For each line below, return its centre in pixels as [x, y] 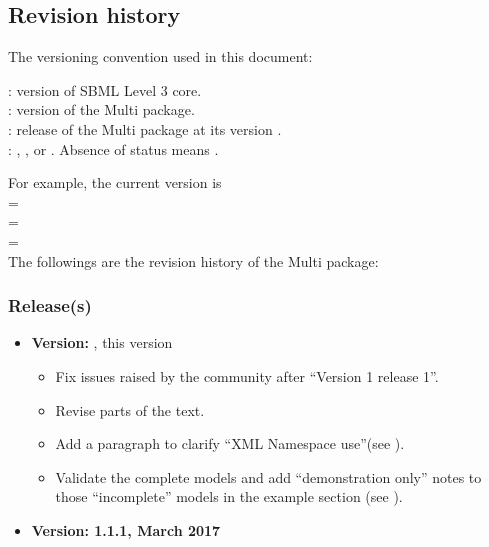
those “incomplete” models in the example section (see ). [229, 496]
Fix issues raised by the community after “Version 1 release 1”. [247, 375]
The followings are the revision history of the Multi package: [193, 260]
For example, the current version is [115, 182]
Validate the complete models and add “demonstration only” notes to [268, 476]
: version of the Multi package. [101, 109]
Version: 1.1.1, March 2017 [126, 529]
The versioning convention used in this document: [160, 56]
